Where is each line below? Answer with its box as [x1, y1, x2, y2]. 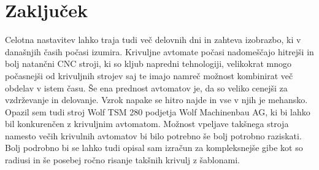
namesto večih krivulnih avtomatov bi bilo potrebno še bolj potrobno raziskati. [5, 129, 302, 142]
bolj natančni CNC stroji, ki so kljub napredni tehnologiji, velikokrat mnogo [5, 57, 292, 70]
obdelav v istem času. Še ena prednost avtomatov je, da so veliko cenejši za [5, 81, 288, 94]
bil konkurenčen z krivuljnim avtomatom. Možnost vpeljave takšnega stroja [5, 117, 289, 130]
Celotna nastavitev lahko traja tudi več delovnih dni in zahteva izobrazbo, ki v [5, 33, 301, 46]
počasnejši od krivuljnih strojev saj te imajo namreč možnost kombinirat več [5, 69, 293, 82]
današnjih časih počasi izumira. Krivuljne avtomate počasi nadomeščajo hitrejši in [5, 45, 314, 58]
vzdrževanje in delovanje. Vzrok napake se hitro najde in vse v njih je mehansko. [5, 93, 308, 106]
